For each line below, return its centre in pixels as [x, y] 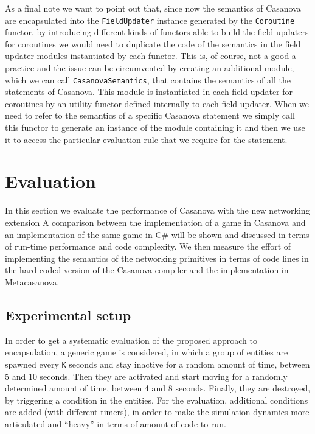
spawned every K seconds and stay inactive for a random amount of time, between [157, 364]
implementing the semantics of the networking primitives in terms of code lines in [157, 258]
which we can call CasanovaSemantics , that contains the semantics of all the [148, 79]
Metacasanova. [32, 282]
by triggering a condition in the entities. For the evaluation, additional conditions [157, 400]
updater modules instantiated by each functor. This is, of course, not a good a [151, 56]
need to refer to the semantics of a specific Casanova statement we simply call [150, 115]
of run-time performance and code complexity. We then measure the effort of [148, 246]
